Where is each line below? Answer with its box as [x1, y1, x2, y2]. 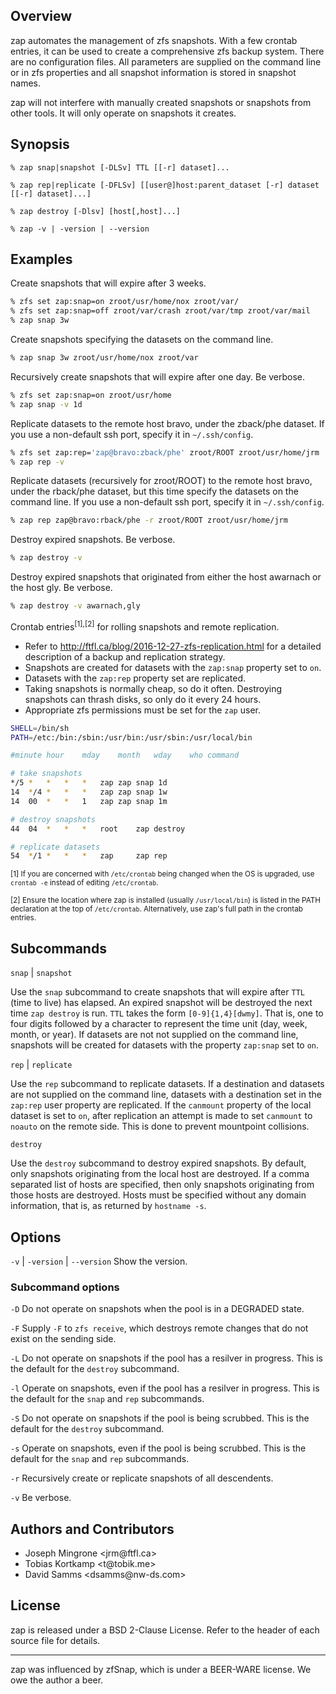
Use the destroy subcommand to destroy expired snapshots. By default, [10, 1157, 307, 1169]
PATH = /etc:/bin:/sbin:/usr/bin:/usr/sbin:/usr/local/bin [10, 732, 253, 743]
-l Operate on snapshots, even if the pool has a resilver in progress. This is [10, 1382, 320, 1394]
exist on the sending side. [10, 1333, 117, 1345]
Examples [10, 251, 73, 268]
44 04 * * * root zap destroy [10, 824, 186, 834]
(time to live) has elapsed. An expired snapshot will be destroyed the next [10, 997, 313, 1009]
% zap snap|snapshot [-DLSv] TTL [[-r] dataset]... [10, 162, 230, 173]
